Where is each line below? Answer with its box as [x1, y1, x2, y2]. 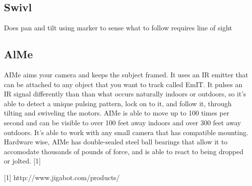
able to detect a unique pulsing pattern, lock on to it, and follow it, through [4, 98, 232, 108]
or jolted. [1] [4, 156, 41, 166]
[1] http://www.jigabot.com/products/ [4, 172, 120, 182]
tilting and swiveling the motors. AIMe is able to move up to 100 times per [4, 108, 229, 118]
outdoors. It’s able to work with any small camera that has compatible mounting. [4, 127, 249, 137]
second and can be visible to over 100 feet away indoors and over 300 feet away [4, 117, 241, 127]
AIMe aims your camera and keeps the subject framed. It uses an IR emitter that [4, 70, 249, 79]
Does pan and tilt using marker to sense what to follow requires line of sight [4, 23, 232, 33]
